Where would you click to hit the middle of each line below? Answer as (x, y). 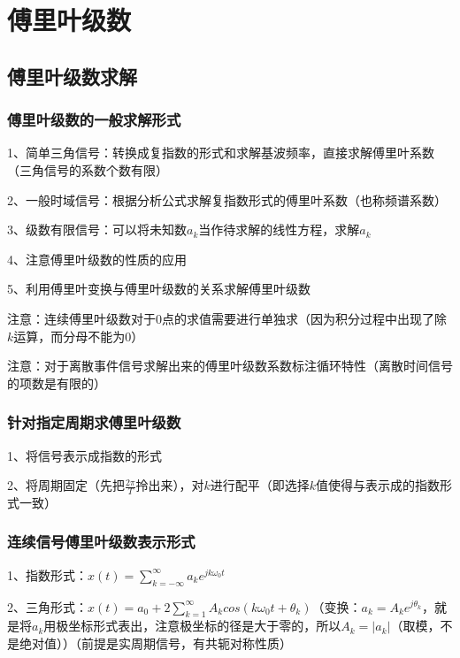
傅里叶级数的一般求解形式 (94, 120)
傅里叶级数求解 (72, 76)
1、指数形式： (47, 574)
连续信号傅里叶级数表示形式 (101, 542)
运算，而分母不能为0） (79, 336)
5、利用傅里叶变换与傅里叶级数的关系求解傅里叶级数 (159, 289)
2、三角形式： (47, 606)
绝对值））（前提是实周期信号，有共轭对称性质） (155, 643)
